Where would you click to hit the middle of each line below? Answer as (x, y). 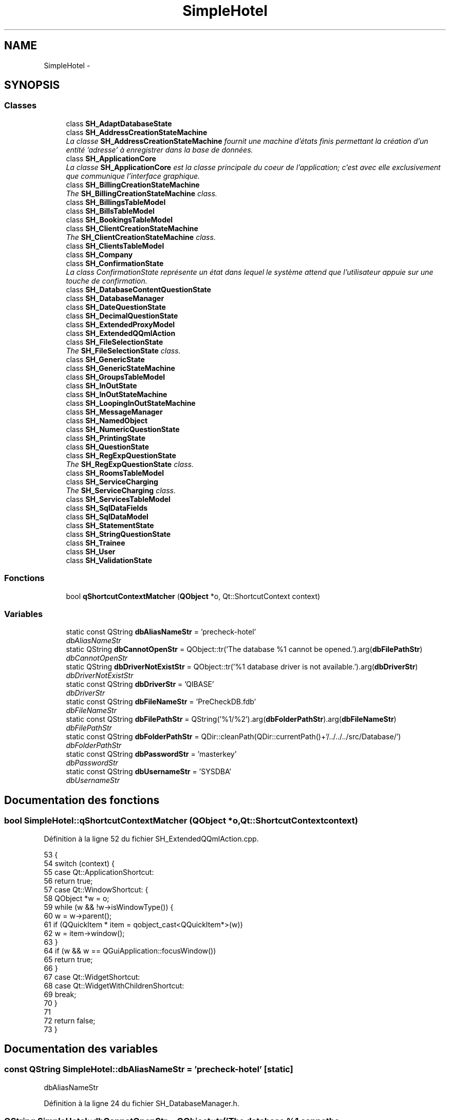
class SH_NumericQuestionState (123, 429)
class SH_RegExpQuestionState (121, 455)
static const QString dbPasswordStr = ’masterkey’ (151, 754)
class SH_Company (99, 254)
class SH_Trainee (96, 543)
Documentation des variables (81, 1049)
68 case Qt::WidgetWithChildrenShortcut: (114, 985)
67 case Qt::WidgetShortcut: (92, 977)
